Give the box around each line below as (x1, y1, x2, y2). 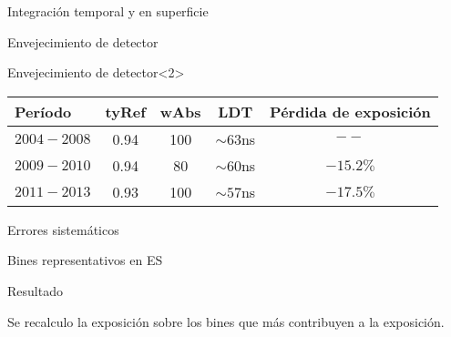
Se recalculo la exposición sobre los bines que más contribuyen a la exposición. (7, 311, 445, 331)
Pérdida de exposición (270, 100, 431, 122)
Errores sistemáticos (7, 220, 119, 239)
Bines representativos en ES (7, 250, 163, 270)
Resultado (7, 281, 63, 300)
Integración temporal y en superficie (7, 2, 209, 20)
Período (15, 100, 72, 122)
